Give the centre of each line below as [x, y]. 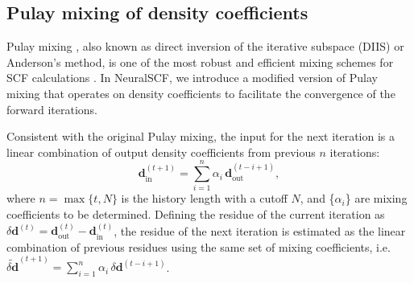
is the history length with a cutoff [204, 198]
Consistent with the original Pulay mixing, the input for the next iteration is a [201, 136]
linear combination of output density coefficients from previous [161, 152]
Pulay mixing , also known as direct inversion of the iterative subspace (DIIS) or [205, 46]
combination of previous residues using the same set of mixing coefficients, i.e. [199, 246]
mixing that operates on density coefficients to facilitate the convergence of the [201, 93]
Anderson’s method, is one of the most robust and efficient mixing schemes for [200, 62]
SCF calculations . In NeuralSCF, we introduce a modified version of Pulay [192, 78]
